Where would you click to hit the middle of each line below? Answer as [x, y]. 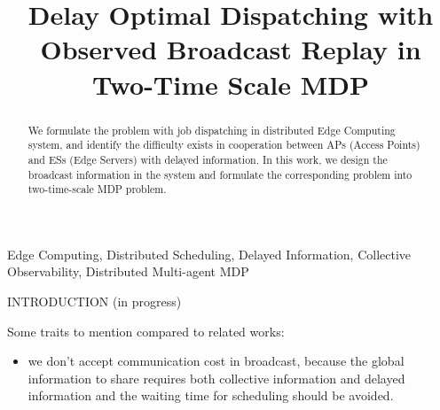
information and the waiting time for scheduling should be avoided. [211, 395]
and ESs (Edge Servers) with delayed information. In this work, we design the [208, 159]
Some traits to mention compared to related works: [146, 331]
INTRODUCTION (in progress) [94, 302]
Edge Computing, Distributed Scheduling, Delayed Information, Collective [209, 254]
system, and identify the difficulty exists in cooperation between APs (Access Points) [224, 145]
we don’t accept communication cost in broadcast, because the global [216, 361]
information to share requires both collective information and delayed [216, 378]
